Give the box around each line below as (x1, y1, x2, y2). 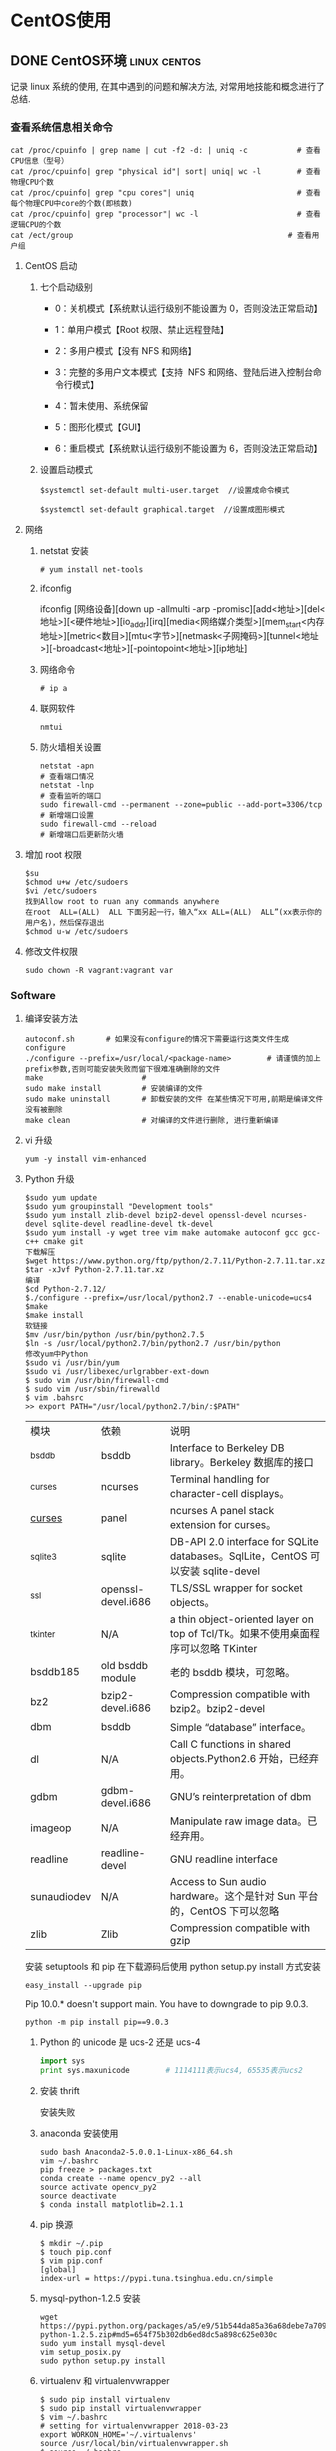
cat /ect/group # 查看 (10, 231, 312, 241)
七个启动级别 (39, 281, 93, 293)
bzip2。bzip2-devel (169, 1702, 266, 1716)
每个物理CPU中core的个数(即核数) (10, 199, 133, 209)
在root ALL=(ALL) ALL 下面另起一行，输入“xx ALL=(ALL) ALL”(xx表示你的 (24, 907, 323, 918)
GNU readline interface (169, 1852, 278, 1866)
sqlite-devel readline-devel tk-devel (51, 1219, 214, 1230)
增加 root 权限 (24, 849, 83, 861)
